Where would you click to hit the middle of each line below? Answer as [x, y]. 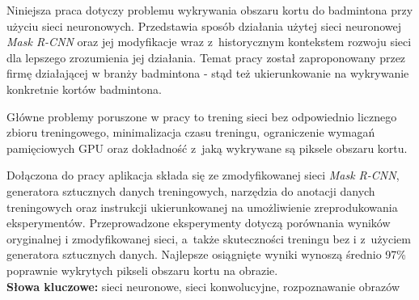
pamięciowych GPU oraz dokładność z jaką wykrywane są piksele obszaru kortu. [207, 148]
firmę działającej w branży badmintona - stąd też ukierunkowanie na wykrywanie [208, 73]
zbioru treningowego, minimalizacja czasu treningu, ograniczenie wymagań [191, 132]
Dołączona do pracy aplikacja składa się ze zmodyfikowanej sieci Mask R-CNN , [203, 175]
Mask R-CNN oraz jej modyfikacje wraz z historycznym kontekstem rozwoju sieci [209, 42]
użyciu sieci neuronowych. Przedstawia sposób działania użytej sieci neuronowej [204, 25]
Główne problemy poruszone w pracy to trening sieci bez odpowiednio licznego [202, 116]
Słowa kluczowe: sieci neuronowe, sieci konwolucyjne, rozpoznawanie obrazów [203, 286]
